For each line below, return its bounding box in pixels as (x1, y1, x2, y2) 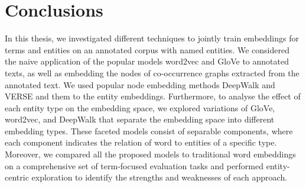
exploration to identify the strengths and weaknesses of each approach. (31, 171, 288, 183)
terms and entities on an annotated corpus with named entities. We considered (5, 43, 289, 56)
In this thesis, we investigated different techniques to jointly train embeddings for (5, 32, 299, 44)
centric (5, 171, 29, 183)
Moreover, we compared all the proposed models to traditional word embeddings (5, 148, 296, 160)
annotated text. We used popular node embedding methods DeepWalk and (5, 78, 275, 91)
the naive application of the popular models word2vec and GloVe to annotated (5, 55, 289, 67)
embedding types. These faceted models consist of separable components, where (5, 124, 293, 137)
